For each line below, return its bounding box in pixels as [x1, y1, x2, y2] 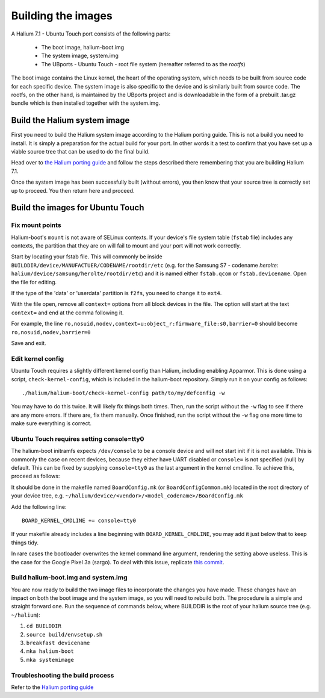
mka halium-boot [26, 648, 75, 655]
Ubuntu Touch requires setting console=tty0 [11, 434, 144, 443]
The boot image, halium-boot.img [41, 43, 125, 51]
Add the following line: [11, 503, 67, 510]
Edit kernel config [11, 354, 64, 363]
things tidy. [11, 539, 39, 546]
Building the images [11, 9, 113, 22]
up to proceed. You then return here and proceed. [11, 187, 135, 194]
